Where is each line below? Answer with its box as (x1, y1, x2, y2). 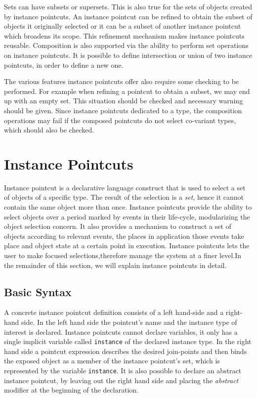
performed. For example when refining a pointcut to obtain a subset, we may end (4, 86, 250, 96)
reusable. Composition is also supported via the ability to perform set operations (4, 40, 249, 50)
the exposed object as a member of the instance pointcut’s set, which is (4, 355, 220, 366)
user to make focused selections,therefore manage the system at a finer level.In (4, 250, 242, 260)
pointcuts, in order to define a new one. (4, 59, 124, 70)
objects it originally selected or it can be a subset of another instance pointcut (4, 21, 241, 31)
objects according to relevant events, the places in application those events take (4, 230, 244, 241)
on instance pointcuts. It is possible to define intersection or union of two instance (4, 49, 253, 60)
